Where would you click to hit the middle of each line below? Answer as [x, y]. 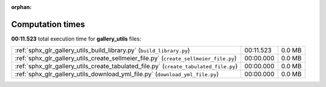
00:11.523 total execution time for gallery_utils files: [76, 39]
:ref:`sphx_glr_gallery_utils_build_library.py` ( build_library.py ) [102, 50]
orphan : [21, 7]
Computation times [48, 24]
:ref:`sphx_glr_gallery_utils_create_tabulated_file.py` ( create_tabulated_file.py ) [126, 66]
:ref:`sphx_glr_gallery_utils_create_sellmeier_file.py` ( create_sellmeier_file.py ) [126, 59]
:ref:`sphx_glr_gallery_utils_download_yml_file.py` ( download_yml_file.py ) [117, 74]
